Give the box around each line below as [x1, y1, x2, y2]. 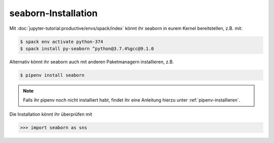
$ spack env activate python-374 [20, 38, 104, 44]
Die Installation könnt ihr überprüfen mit [9, 111, 92, 117]
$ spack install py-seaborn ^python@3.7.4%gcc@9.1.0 [20, 45, 154, 52]
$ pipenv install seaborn [20, 72, 85, 78]
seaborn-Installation [9, 8, 98, 19]
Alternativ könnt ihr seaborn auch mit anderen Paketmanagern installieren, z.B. [9, 59, 174, 65]
